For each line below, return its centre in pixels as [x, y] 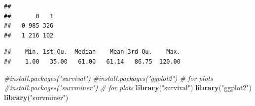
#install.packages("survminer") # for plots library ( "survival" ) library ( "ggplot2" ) [128, 88]
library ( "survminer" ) [36, 97]
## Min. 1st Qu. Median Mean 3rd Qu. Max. [92, 52]
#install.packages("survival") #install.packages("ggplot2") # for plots [109, 78]
